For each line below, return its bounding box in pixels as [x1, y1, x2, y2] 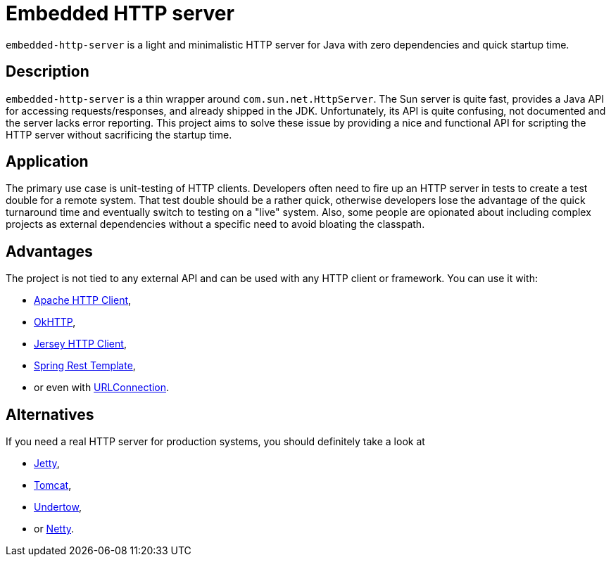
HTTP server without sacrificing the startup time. [6, 128, 232, 141]
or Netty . [34, 523, 75, 535]
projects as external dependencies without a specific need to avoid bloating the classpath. [6, 218, 425, 231]
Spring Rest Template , [34, 359, 136, 372]
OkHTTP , [34, 316, 76, 328]
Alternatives [6, 405, 94, 423]
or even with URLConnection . [34, 381, 170, 394]
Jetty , [34, 457, 60, 470]
